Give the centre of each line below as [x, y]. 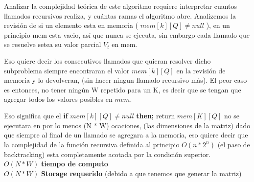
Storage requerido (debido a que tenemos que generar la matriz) [141, 173]
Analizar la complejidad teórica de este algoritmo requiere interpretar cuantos [121, 6]
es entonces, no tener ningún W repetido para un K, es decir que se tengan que [123, 89]
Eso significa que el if [36, 115]
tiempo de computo [74, 164]
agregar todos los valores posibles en [58, 99]
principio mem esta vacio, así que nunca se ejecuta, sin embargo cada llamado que [127, 34]
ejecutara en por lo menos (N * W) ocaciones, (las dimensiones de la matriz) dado [127, 125]
